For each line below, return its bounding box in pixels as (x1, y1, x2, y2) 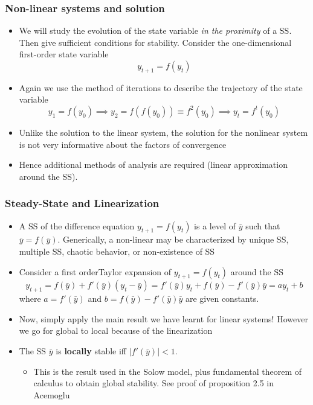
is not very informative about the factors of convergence (19, 138, 227, 150)
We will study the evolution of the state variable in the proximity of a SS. (19, 24, 292, 37)
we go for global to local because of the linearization (19, 324, 213, 337)
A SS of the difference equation (19, 219, 135, 232)
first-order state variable (19, 48, 109, 60)
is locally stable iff (56, 344, 127, 357)
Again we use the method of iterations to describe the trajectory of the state (19, 81, 303, 94)
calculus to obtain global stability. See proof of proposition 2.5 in (33, 377, 274, 389)
